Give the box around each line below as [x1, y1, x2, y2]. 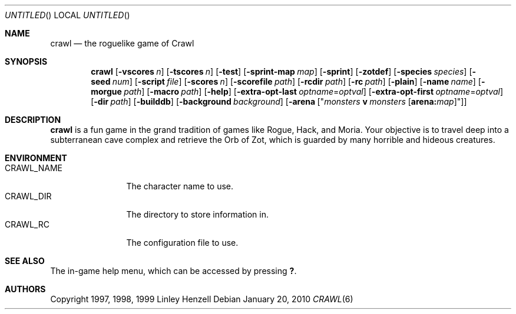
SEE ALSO [5, 256, 45, 266]
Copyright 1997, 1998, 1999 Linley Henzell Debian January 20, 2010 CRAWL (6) [50, 294, 353, 304]
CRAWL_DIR [5, 191, 52, 201]
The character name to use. [126, 181, 234, 191]
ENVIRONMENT [5, 153, 67, 163]
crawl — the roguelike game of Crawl [50, 38, 194, 48]
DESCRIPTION [5, 115, 61, 125]
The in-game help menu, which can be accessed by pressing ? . [50, 266, 297, 276]
